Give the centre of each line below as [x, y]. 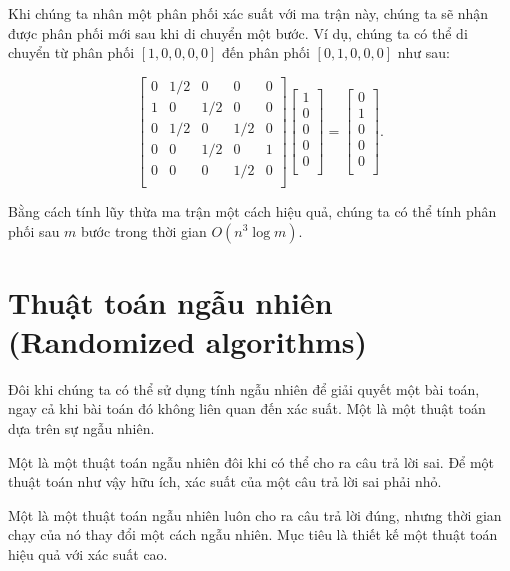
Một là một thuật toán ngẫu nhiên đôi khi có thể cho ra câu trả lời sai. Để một [251, 461]
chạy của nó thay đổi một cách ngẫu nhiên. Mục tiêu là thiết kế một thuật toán [253, 534]
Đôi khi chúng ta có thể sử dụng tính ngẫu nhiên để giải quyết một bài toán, [244, 388]
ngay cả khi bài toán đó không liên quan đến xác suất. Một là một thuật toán [247, 408]
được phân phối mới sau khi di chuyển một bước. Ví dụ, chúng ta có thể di [238, 32]
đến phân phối [265, 52]
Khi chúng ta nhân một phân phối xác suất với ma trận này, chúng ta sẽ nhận [248, 13]
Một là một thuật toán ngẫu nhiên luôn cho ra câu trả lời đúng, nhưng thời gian [255, 514]
